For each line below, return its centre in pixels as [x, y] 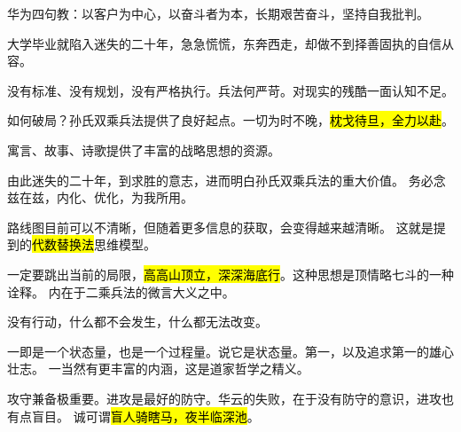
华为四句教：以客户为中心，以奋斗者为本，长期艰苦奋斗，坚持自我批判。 [218, 13]
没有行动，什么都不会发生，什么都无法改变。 [137, 322]
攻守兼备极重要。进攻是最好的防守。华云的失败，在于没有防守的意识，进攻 [224, 398]
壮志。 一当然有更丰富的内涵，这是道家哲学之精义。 [158, 369]
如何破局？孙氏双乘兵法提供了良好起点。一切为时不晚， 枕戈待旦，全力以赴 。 [230, 120]
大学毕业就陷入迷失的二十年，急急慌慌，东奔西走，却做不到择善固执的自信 [224, 43]
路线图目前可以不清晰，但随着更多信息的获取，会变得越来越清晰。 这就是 [220, 227]
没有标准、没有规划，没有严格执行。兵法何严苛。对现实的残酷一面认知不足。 [230, 90]
